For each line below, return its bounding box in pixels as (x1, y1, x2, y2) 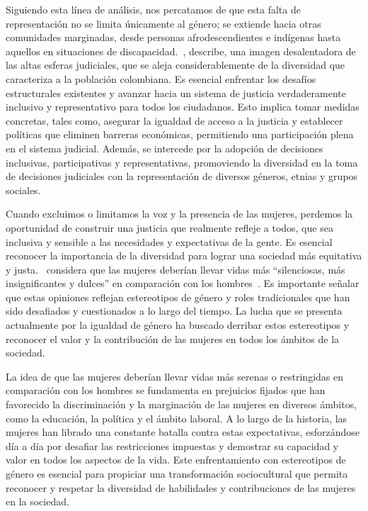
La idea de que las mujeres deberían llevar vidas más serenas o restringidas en (6, 369, 343, 383)
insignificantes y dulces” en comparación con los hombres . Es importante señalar (6, 276, 360, 291)
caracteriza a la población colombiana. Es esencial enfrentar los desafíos (6, 71, 316, 86)
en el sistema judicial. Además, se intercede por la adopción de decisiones (6, 140, 323, 155)
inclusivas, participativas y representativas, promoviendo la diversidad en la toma (6, 155, 358, 169)
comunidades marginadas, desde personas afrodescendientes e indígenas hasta (6, 30, 341, 45)
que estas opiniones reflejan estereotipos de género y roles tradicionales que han (6, 289, 350, 304)
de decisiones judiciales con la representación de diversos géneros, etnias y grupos (6, 169, 358, 184)
